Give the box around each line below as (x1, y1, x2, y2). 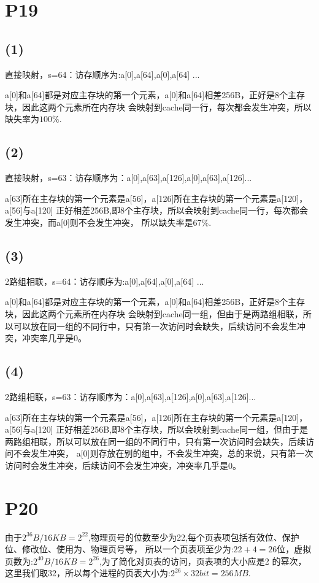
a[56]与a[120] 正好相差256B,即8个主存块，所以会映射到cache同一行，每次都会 (5, 204, 309, 217)
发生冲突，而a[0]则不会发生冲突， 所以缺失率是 (5, 215, 193, 228)
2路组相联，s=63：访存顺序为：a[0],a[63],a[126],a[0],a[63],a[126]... (5, 390, 256, 403)
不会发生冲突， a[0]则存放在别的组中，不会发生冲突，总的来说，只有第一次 (13, 447, 313, 460)
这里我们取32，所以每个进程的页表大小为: (5, 566, 171, 579)
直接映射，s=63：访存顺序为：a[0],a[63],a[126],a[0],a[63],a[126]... (5, 171, 252, 184)
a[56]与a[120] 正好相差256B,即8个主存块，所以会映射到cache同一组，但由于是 (5, 423, 309, 436)
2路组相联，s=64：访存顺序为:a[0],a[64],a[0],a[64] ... (5, 274, 204, 287)
